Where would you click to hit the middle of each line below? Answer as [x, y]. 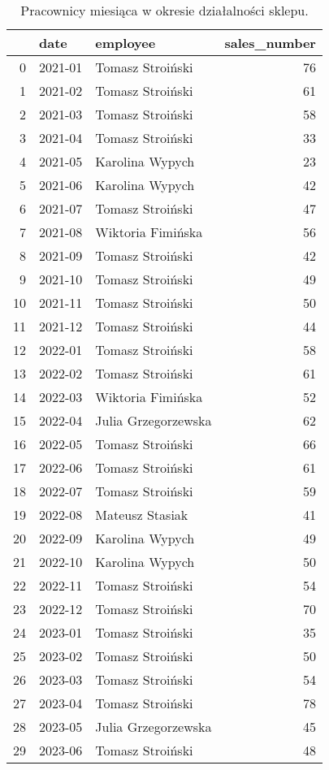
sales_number [270, 43]
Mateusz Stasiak [142, 515]
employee [126, 43]
